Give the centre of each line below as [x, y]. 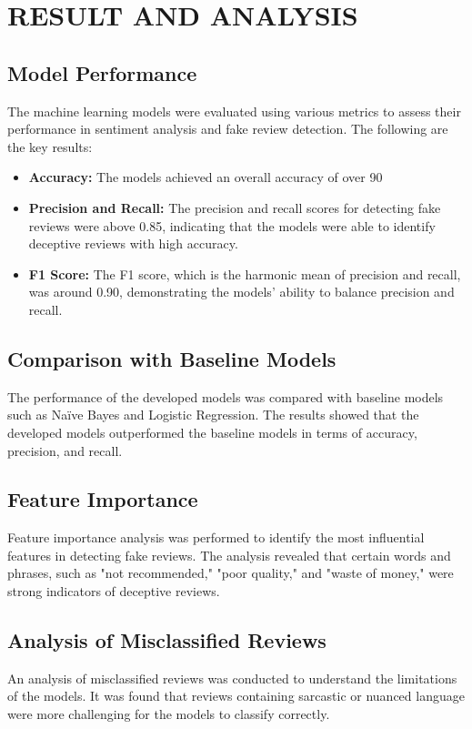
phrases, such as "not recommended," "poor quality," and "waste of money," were [231, 573]
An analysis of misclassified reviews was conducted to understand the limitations [232, 678]
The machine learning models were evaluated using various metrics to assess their [234, 111]
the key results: [50, 146]
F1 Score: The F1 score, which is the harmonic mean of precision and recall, [245, 273]
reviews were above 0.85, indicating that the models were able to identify [232, 225]
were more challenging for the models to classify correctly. [169, 714]
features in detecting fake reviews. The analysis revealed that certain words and [229, 555]
